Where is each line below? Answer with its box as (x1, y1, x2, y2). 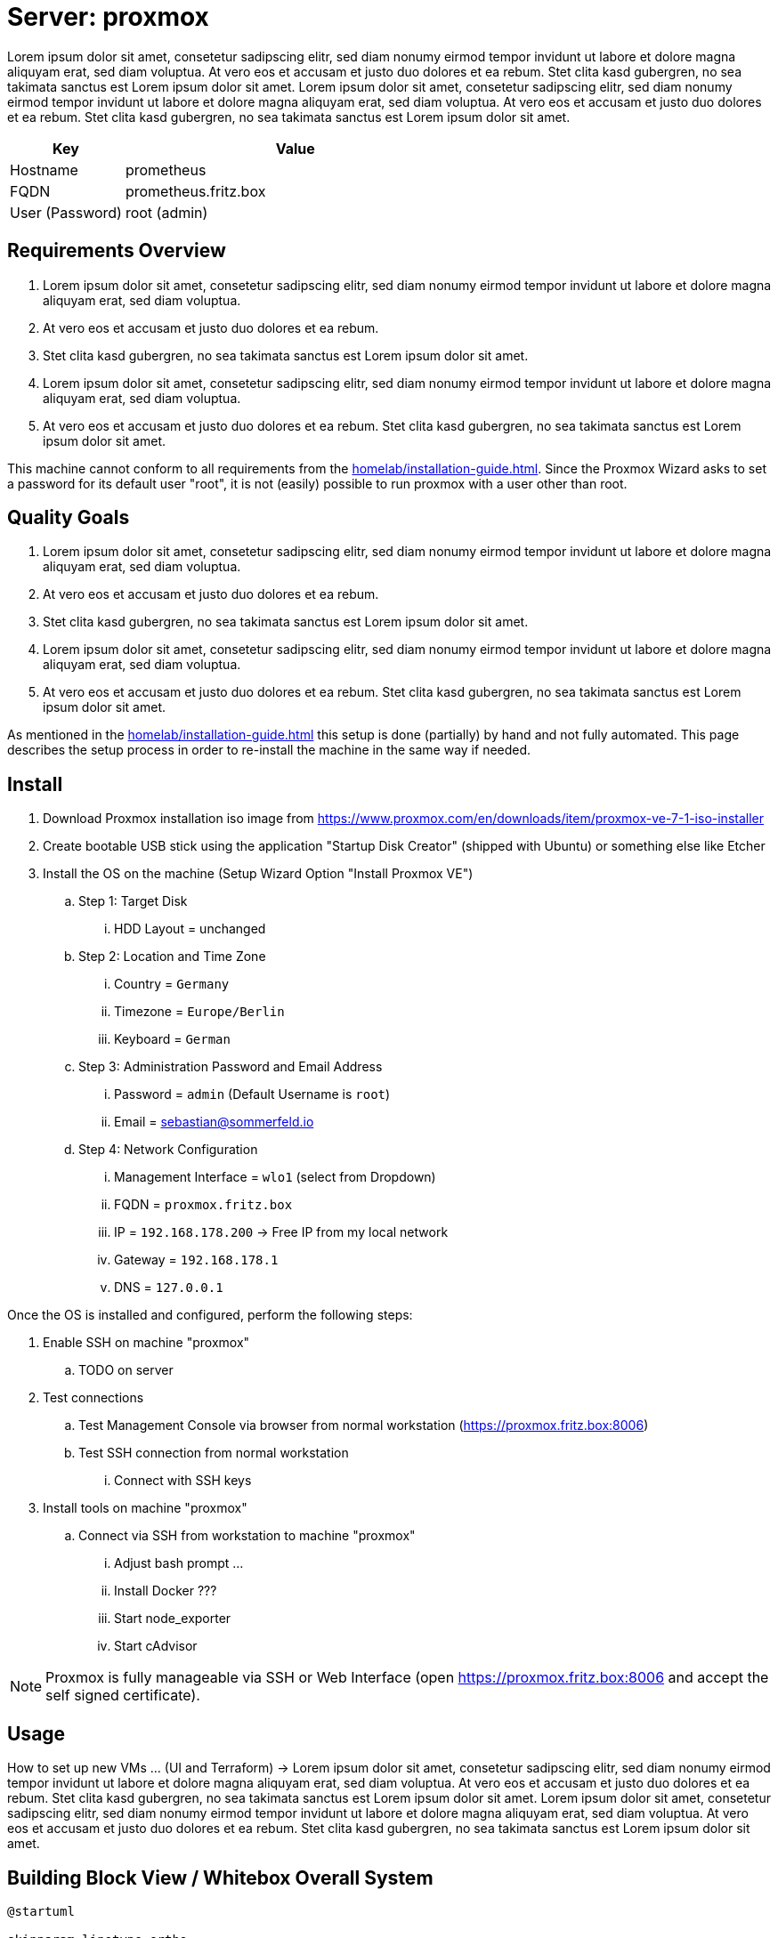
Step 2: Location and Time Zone (78, 949, 266, 965)
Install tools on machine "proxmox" (43, 1500, 247, 1516)
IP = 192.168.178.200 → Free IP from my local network (114, 1224, 449, 1240)
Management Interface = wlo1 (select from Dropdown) (114, 1169, 436, 1185)
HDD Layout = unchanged (114, 921, 266, 937)
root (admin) (125, 203, 208, 222)
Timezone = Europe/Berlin (114, 1004, 285, 1020)
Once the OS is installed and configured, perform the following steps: (7, 1307, 413, 1323)
